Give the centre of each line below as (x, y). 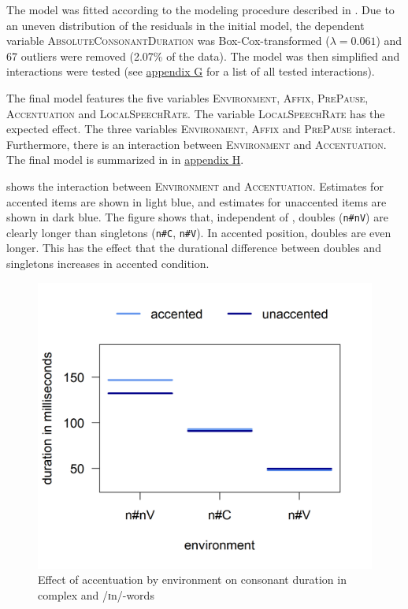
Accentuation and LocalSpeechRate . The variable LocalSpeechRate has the (196, 113)
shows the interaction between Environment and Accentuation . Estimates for (195, 186)
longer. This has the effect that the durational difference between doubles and (194, 248)
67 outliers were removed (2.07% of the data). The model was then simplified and (203, 56)
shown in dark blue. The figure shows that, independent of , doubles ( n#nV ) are (197, 217)
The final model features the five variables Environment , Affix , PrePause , (187, 97)
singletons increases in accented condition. (108, 264)
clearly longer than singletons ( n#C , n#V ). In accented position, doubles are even (199, 232)
